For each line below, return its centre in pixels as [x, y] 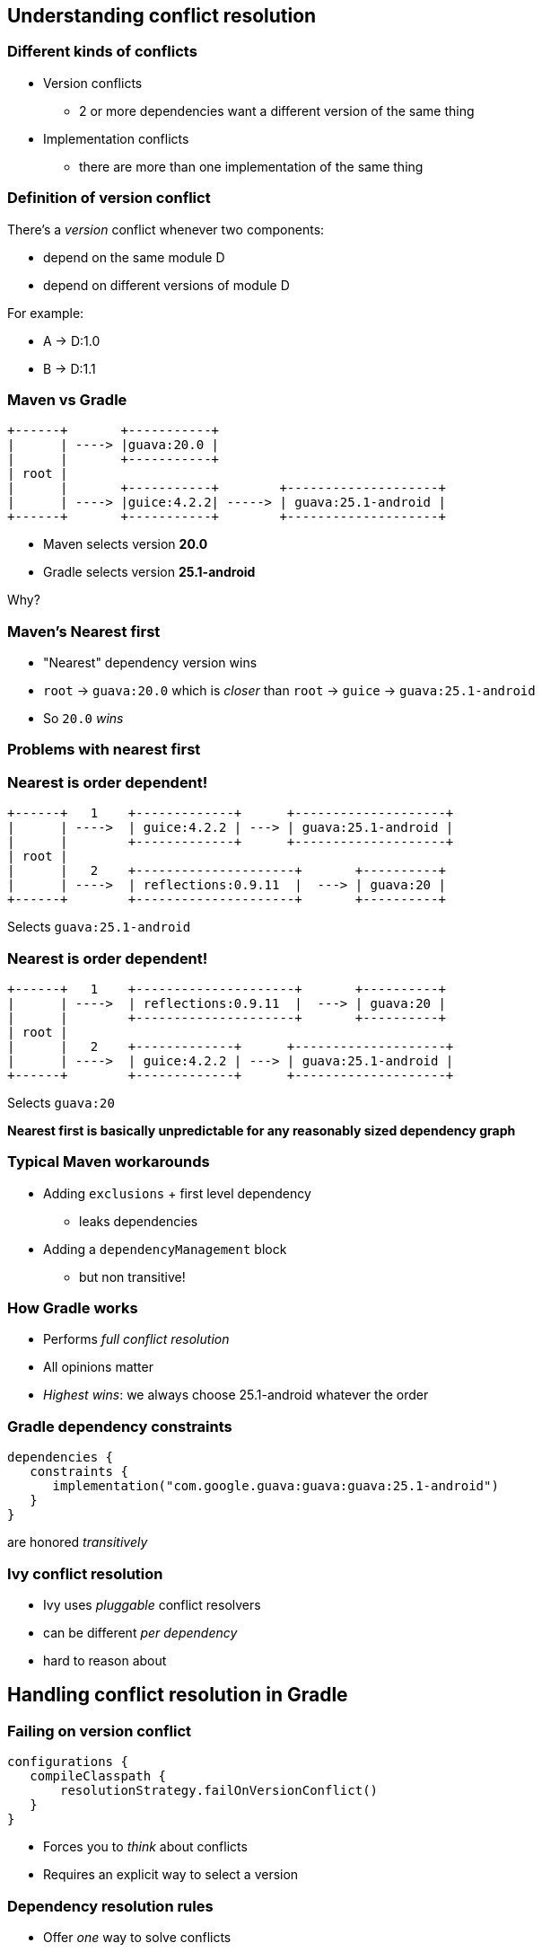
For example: [46, 313]
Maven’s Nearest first [84, 631]
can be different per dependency [140, 1632]
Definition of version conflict [109, 198]
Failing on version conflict [100, 1731]
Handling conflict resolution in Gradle [178, 1695]
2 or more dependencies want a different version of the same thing [277, 110]
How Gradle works [73, 1308]
